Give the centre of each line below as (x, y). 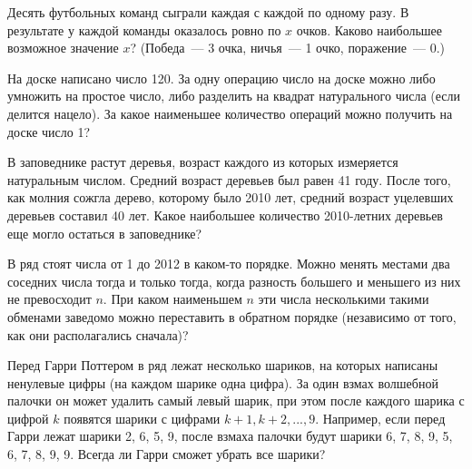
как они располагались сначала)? (98, 334)
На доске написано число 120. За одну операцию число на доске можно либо (221, 78)
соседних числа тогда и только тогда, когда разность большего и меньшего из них (234, 281)
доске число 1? (49, 131)
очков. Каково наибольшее (369, 29)
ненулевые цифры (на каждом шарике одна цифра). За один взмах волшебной (223, 382)
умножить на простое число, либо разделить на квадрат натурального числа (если (234, 96)
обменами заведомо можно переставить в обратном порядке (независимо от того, (232, 316)
